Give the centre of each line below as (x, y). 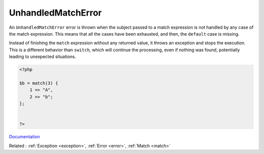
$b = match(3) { (39, 83)
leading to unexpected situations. (43, 57)
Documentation (24, 137)
